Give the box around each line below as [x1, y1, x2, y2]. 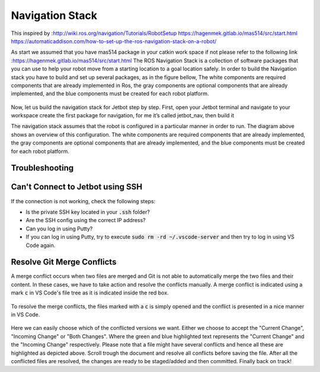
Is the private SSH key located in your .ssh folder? [25, 208, 151, 216]
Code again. [25, 242, 56, 249]
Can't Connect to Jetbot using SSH [11, 182, 142, 192]
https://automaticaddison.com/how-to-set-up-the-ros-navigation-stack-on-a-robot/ [11, 37, 217, 44]
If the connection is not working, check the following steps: [11, 197, 156, 204]
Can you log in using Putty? [25, 225, 93, 232]
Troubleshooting [11, 163, 74, 173]
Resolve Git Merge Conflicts [11, 257, 117, 267]
